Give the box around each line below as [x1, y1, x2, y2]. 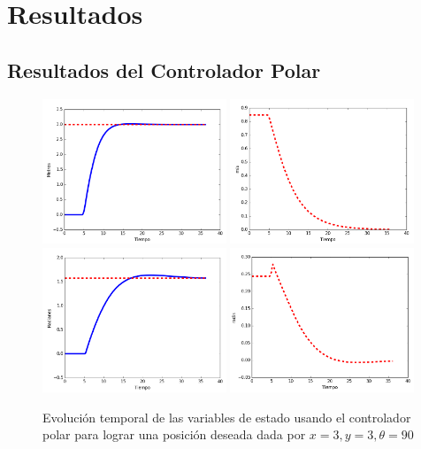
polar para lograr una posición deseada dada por [42, 425, 306, 444]
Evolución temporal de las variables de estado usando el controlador [42, 407, 411, 426]
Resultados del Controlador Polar [7, 56, 321, 83]
